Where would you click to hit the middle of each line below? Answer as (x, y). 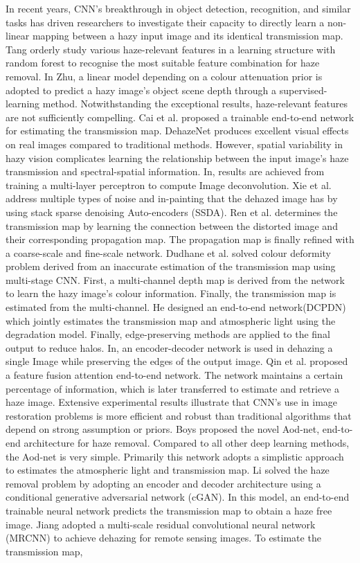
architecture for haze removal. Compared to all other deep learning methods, (187, 443)
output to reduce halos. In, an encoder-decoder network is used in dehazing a (169, 347)
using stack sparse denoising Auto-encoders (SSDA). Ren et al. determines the (172, 212)
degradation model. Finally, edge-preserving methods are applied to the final (168, 334)
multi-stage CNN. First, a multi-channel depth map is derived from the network (175, 279)
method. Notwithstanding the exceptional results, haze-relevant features (195, 104)
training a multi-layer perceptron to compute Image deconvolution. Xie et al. (169, 185)
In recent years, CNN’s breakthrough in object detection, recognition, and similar (178, 8)
